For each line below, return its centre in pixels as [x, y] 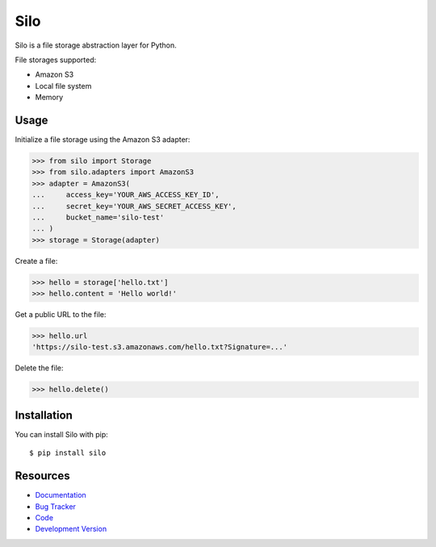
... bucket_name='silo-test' [98, 217]
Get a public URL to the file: [61, 315]
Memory [49, 98]
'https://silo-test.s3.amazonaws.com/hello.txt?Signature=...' [160, 347]
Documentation [61, 495]
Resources [42, 476]
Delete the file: [39, 368]
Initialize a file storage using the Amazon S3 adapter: [103, 140]
